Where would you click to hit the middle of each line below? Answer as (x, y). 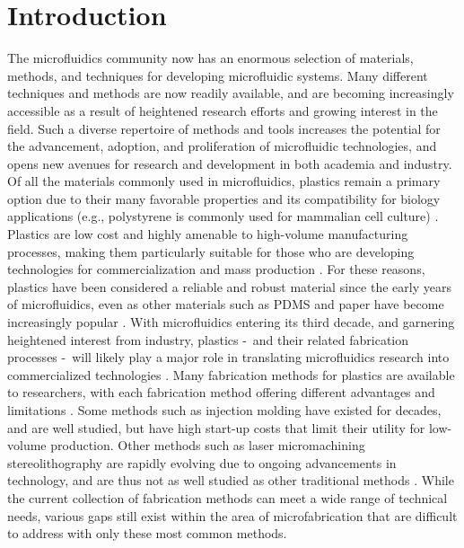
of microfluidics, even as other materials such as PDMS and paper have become (226, 304)
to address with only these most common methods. (147, 533)
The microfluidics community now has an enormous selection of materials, (210, 58)
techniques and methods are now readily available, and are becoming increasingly (231, 93)
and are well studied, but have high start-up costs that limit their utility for (216, 427)
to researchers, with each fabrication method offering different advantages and (221, 392)
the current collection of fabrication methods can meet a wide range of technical (228, 497)
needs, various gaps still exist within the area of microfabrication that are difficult (232, 515)
